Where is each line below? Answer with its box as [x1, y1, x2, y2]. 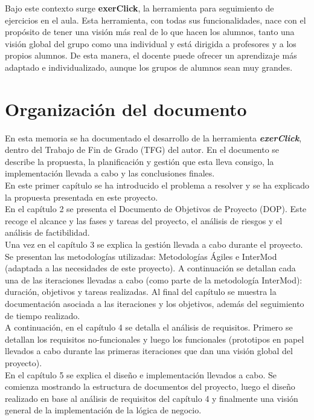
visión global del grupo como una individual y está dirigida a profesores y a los [5, 37, 296, 50]
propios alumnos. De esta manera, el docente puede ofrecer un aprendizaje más [5, 49, 297, 62]
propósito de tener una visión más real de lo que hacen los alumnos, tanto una [5, 25, 295, 38]
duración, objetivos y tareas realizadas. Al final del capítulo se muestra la [5, 285, 277, 298]
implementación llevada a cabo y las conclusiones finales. [5, 167, 215, 179]
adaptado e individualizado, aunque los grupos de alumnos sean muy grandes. [5, 60, 293, 73]
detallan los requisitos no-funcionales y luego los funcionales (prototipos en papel [5, 332, 304, 345]
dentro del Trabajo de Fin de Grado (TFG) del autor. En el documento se [5, 143, 280, 156]
